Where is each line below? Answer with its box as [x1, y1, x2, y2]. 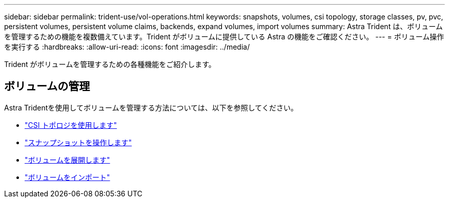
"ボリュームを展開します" [25, 155, 110, 164]
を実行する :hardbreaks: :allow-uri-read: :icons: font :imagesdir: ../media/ [4, 42, 250, 51]
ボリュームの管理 [4, 80, 90, 93]
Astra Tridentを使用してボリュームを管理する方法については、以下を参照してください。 [4, 103, 298, 112]
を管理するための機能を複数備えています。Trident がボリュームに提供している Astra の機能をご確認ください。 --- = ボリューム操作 [4, 32, 444, 41]
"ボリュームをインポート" [25, 172, 110, 182]
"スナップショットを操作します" [25, 138, 132, 147]
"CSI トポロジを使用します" [25, 120, 117, 129]
